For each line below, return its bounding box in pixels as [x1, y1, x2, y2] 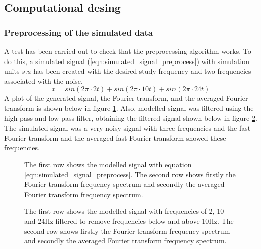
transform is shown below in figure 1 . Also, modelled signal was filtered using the [4, 102, 254, 113]
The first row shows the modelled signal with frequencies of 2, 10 [24, 206, 224, 216]
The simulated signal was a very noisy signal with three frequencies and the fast [4, 122, 251, 133]
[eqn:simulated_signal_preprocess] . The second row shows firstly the [24, 169, 236, 179]
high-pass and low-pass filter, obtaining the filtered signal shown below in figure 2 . [4, 112, 257, 123]
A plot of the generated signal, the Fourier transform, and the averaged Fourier [4, 93, 248, 103]
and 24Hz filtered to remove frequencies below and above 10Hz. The [24, 215, 234, 226]
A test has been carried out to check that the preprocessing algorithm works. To [4, 46, 251, 56]
